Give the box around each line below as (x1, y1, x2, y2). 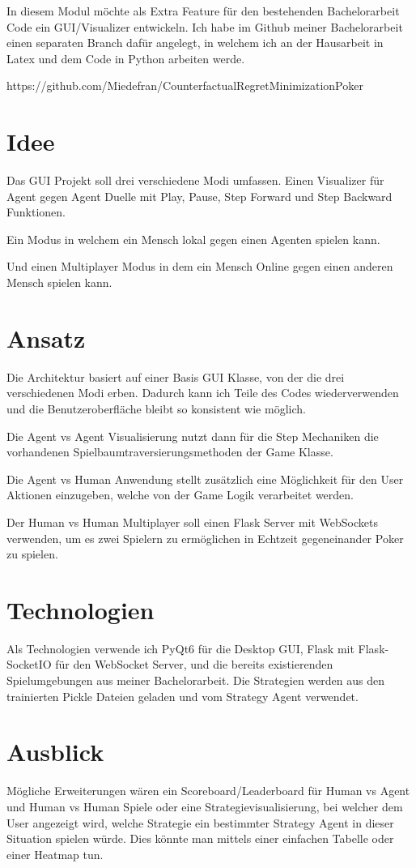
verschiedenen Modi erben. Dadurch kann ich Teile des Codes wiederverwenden (6, 384, 399, 401)
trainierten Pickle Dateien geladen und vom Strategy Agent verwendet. (6, 687, 359, 704)
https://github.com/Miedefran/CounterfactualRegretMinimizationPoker (6, 77, 363, 94)
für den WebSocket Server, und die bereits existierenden (55, 656, 333, 673)
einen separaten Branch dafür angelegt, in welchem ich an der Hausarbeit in (6, 34, 384, 51)
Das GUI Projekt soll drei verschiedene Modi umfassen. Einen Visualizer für (6, 172, 384, 189)
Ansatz (6, 321, 86, 354)
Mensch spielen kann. (6, 274, 112, 291)
